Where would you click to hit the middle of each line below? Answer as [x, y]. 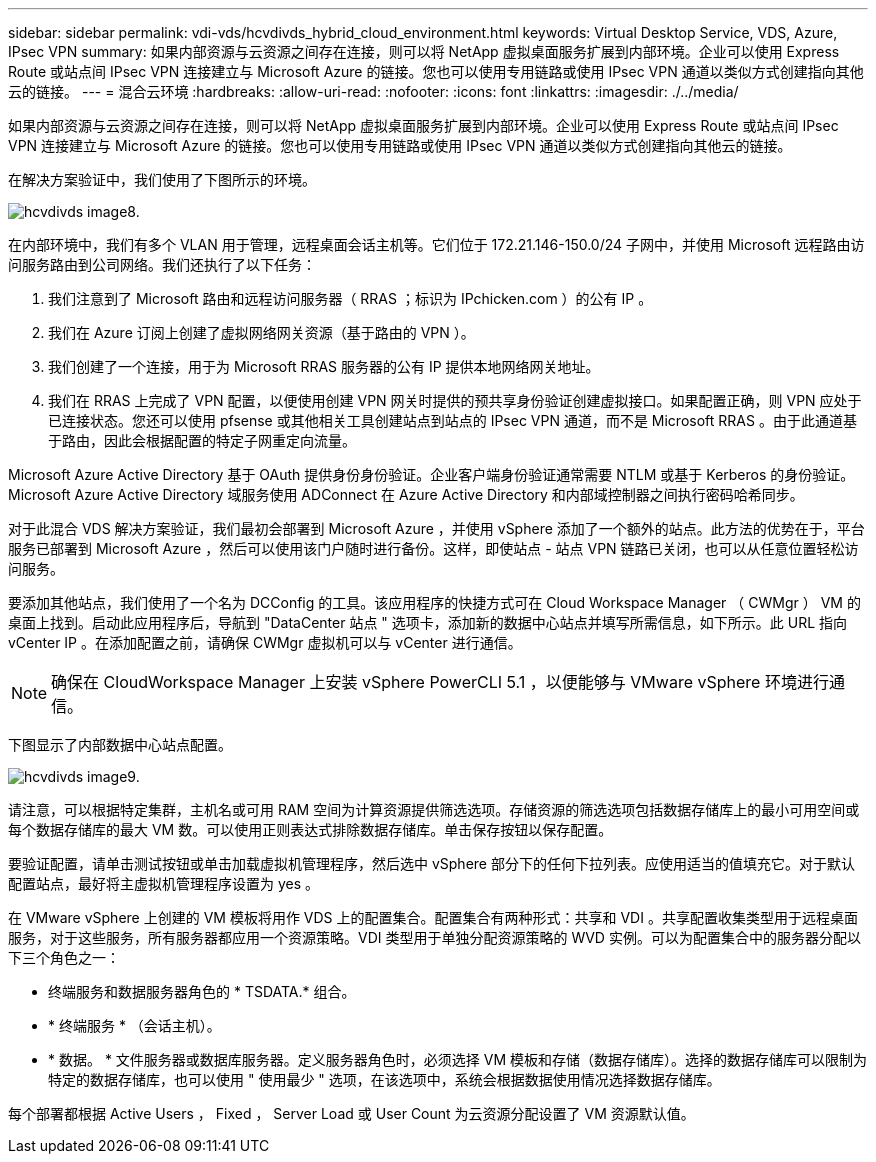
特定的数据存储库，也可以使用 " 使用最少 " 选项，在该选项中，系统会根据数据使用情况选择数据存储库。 [384, 1079]
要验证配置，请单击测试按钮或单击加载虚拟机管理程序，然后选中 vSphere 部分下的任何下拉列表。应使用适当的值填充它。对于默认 [431, 863]
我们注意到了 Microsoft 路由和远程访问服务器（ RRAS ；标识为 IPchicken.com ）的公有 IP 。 [350, 298]
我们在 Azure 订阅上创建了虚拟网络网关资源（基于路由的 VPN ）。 [261, 332]
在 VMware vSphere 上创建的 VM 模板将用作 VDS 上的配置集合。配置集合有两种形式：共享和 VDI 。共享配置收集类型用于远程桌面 [433, 917]
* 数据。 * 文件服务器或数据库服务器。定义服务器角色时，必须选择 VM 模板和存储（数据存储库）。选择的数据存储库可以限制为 [458, 1059]
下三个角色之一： [64, 957]
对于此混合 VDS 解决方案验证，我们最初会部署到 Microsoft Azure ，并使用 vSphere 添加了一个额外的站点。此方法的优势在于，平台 [436, 528]
